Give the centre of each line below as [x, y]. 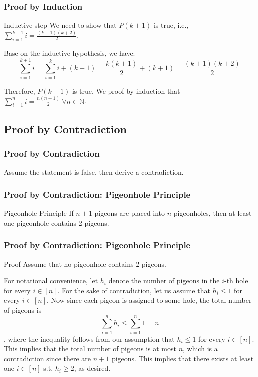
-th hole [236, 281]
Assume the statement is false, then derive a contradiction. [94, 172]
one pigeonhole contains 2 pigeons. [57, 223]
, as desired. [92, 368]
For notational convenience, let [51, 281]
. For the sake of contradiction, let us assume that [134, 290]
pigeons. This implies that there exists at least [183, 358]
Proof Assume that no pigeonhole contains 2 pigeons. [85, 264]
